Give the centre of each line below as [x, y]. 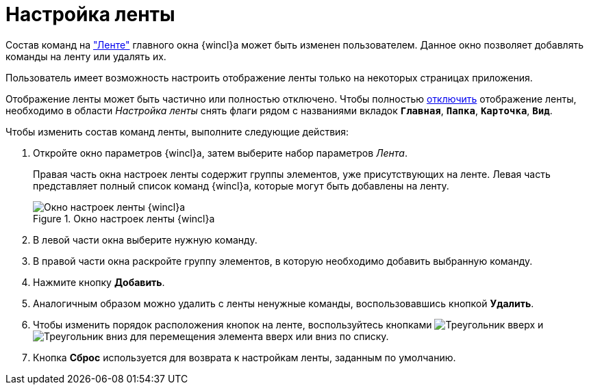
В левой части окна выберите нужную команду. [145, 239]
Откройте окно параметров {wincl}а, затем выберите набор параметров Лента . [220, 153]
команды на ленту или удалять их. [86, 56]
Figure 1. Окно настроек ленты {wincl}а [124, 218]
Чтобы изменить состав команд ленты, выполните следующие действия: [177, 131]
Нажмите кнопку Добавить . [99, 282]
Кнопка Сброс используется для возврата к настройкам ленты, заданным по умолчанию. [245, 357]
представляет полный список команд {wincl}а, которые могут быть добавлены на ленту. [241, 185]
